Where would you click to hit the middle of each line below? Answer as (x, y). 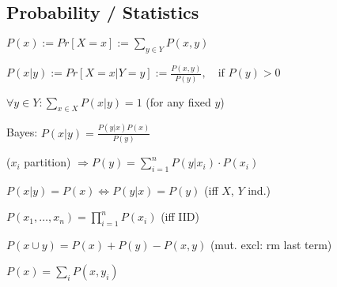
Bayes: (22, 132)
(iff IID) (180, 216)
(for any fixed (178, 101)
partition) (47, 162)
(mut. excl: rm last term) (271, 245)
